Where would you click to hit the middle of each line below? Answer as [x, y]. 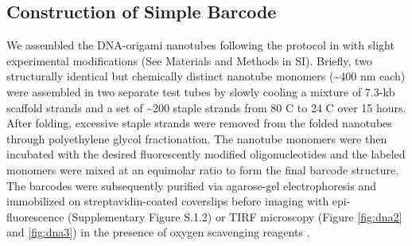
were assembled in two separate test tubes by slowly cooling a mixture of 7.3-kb [201, 91]
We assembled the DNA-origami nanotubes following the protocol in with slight [200, 45]
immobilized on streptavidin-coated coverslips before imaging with [168, 201]
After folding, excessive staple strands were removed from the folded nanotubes [199, 123]
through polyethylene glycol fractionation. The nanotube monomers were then [197, 138]
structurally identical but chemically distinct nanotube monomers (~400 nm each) [206, 76]
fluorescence [35, 216]
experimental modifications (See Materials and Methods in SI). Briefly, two [189, 60]
